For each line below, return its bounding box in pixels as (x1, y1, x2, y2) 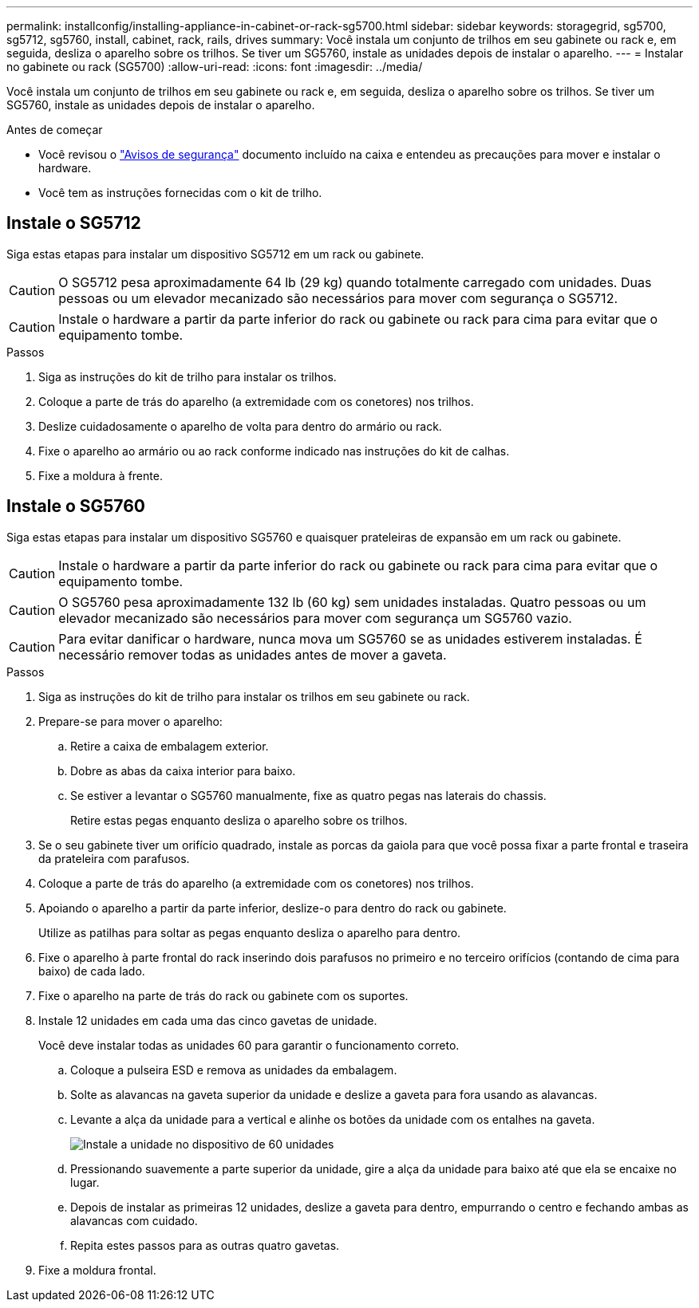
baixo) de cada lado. (38, 963, 145, 978)
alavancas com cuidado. (70, 1213, 198, 1227)
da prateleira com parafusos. (38, 851, 190, 865)
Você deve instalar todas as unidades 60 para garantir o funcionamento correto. (38, 1038, 460, 1052)
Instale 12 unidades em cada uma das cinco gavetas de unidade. (38, 1013, 377, 1027)
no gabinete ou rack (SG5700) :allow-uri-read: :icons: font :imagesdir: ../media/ (6, 60, 423, 73)
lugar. (70, 1175, 100, 1189)
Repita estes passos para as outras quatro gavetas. (70, 1238, 340, 1252)
